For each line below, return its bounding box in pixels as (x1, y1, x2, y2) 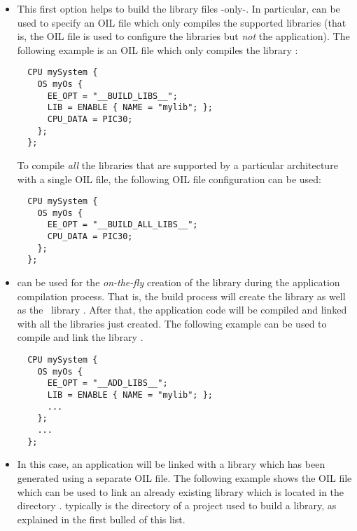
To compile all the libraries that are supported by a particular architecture (17, 157, 338, 172)
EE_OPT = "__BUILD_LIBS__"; (47, 90, 178, 101)
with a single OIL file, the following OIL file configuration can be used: (17, 171, 322, 186)
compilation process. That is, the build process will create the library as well (17, 288, 346, 303)
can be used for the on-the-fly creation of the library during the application (17, 275, 340, 290)
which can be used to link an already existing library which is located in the (17, 484, 344, 499)
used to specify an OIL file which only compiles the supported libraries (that (17, 15, 346, 29)
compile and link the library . (17, 330, 143, 344)
